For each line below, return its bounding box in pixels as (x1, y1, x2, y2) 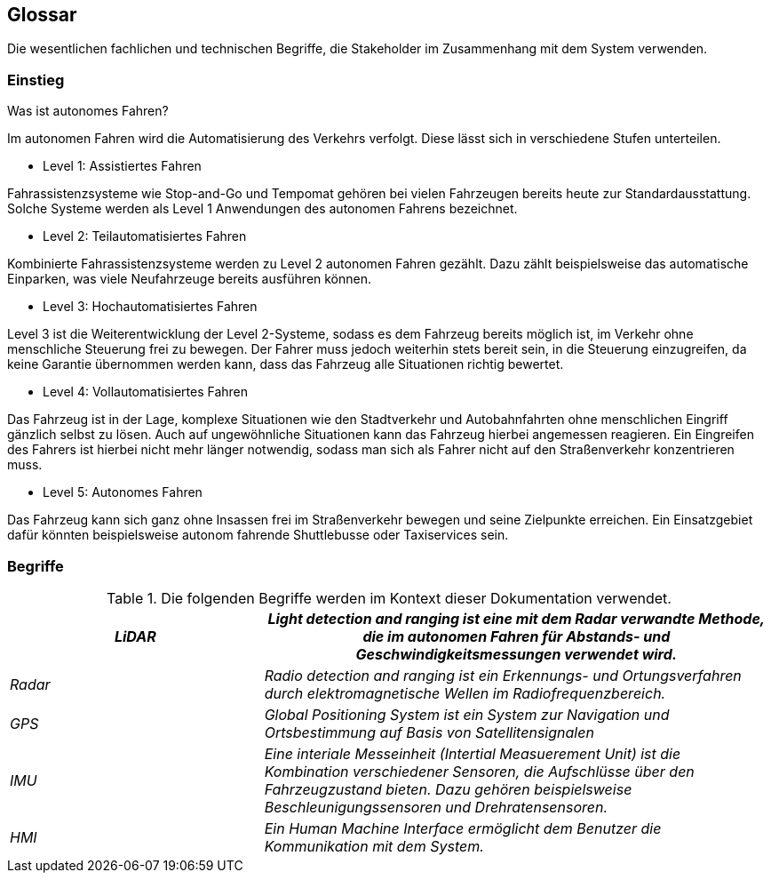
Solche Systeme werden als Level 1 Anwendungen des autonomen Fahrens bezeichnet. (7, 201, 518, 217)
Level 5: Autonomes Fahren (43, 484, 203, 500)
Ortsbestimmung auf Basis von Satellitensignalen (264, 723, 594, 741)
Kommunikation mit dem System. (264, 836, 484, 855)
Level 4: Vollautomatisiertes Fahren (43, 384, 248, 400)
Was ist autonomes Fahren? (7, 103, 169, 119)
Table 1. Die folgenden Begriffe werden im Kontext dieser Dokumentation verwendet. (107, 588, 672, 607)
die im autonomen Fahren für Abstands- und (362, 627, 671, 645)
